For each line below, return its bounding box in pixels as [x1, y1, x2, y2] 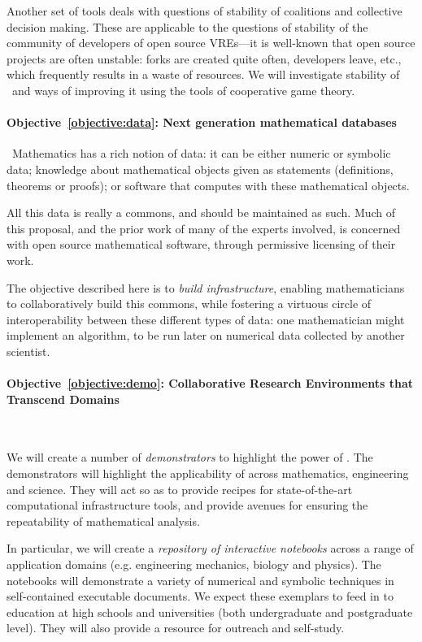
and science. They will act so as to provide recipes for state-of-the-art [7, 480, 353, 497]
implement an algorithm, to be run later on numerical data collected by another [7, 327, 405, 344]
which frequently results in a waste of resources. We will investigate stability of [7, 66, 400, 83]
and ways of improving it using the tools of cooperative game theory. [11, 81, 355, 98]
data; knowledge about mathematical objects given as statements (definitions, [7, 160, 394, 177]
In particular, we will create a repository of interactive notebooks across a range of [7, 540, 414, 557]
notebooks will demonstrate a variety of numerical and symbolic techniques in [7, 571, 394, 588]
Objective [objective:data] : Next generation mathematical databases [7, 114, 397, 131]
